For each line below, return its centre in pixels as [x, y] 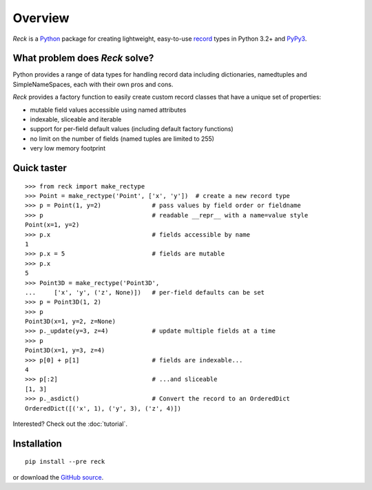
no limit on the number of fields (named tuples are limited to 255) [122, 139]
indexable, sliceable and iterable [76, 119]
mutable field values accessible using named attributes [108, 110]
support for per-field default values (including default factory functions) [132, 129]
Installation [37, 443]
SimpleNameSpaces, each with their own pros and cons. [93, 84]
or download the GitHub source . [58, 477]
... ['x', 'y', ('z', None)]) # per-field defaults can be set [145, 292]
